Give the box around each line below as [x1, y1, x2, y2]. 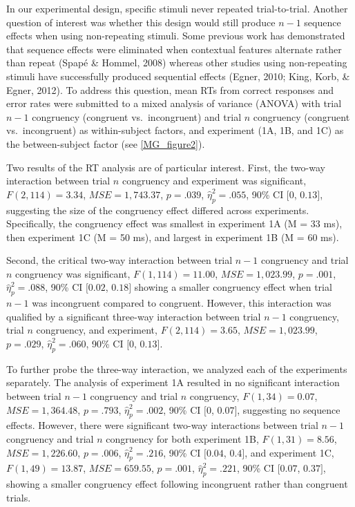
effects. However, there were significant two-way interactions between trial [6, 418, 318, 432]
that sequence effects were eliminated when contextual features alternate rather [6, 41, 342, 56]
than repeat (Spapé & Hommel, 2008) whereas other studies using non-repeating [6, 55, 347, 70]
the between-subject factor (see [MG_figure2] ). [6, 136, 205, 151]
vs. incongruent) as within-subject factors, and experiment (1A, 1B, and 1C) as [6, 123, 344, 137]
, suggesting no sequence [237, 402, 340, 417]
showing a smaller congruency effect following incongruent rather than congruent [6, 477, 348, 491]
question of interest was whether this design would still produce [6, 15, 276, 29]
